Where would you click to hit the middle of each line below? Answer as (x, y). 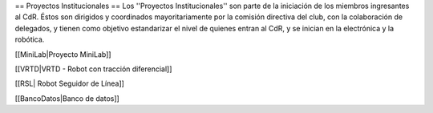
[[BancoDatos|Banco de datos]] (67, 98)
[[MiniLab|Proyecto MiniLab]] (63, 54)
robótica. (30, 39)
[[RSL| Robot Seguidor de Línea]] (69, 83)
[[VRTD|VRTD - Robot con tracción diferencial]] (93, 69)
